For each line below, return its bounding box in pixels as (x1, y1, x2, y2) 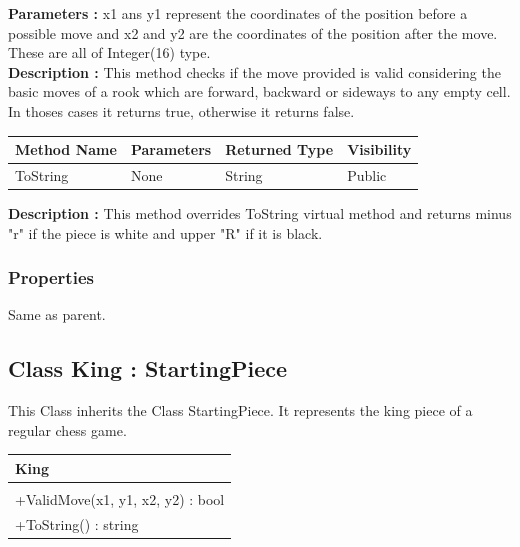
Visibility (347, 139, 412, 160)
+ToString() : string (15, 513, 139, 534)
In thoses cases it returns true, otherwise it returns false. (8, 100, 355, 121)
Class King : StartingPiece (8, 353, 288, 384)
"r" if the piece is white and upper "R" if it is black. (8, 222, 323, 243)
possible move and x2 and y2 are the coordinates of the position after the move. (8, 22, 498, 43)
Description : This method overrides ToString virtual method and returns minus (8, 203, 512, 223)
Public (347, 164, 387, 185)
